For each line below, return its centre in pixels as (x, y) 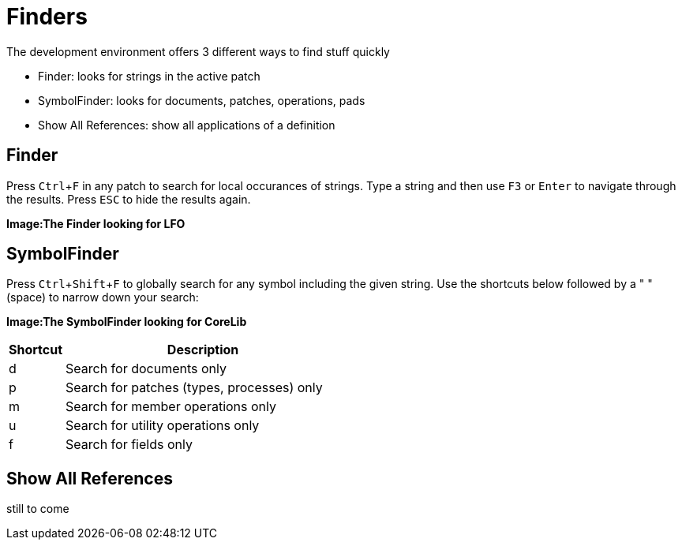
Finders (47, 17)
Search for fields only (129, 445)
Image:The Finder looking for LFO (96, 223)
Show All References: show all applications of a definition (187, 125)
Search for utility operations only (163, 426)
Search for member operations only (171, 407)
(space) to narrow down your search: (103, 297)
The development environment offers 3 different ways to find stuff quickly (198, 51)
